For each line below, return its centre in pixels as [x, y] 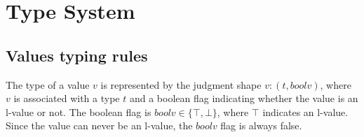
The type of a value [48, 84]
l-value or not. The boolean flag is [79, 111]
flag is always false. [261, 125]
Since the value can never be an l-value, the [99, 125]
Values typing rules [77, 55]
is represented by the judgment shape [181, 84]
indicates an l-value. [305, 111]
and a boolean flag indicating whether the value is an [244, 98]
